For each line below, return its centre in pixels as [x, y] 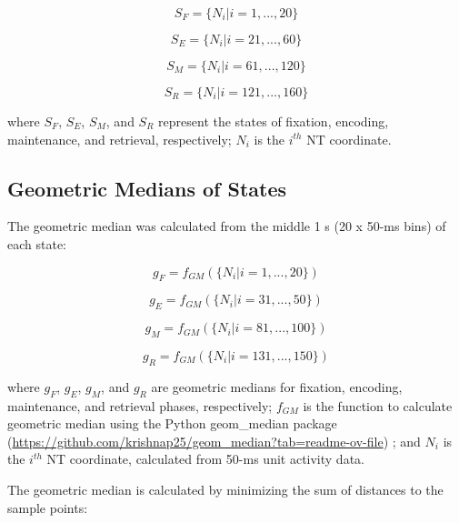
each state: [37, 243]
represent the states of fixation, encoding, [274, 121]
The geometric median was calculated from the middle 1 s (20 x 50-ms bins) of [227, 226]
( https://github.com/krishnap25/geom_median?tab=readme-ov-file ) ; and [214, 441]
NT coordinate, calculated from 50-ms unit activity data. [205, 459]
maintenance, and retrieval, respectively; [120, 139]
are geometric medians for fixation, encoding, [277, 386]
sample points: [48, 507]
